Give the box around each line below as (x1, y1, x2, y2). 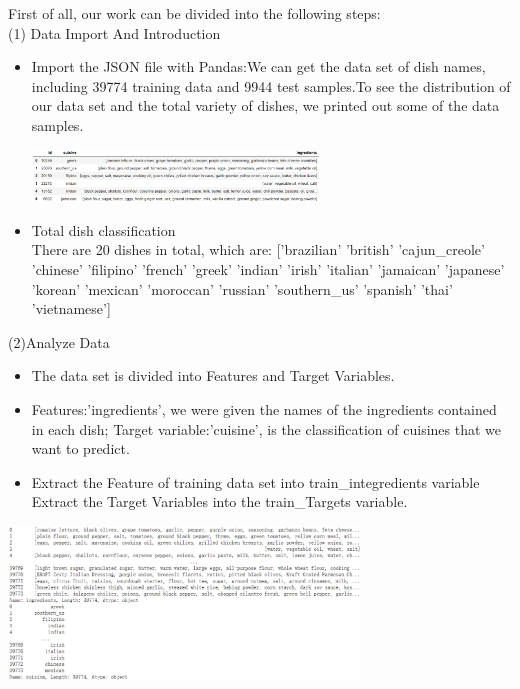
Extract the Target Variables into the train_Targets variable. (31, 491, 408, 512)
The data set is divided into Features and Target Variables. (31, 365, 395, 386)
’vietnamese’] (31, 298, 111, 319)
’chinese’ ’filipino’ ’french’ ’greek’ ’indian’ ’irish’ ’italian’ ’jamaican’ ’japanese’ (31, 258, 505, 279)
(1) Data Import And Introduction (8, 22, 221, 43)
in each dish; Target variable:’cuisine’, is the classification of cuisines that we (31, 418, 502, 439)
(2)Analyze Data (8, 331, 110, 352)
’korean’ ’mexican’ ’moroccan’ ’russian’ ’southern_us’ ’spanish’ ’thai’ (31, 278, 453, 299)
